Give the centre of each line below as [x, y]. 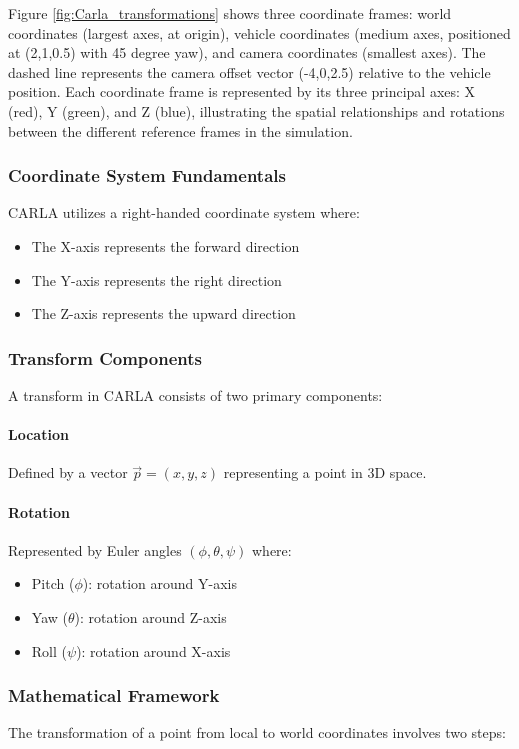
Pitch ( [53, 583]
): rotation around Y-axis [159, 583]
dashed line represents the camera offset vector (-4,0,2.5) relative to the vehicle [249, 71]
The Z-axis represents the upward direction [163, 313]
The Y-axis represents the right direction [156, 279]
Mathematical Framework [114, 695]
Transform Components [105, 357]
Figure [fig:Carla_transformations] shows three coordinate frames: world [230, 13]
